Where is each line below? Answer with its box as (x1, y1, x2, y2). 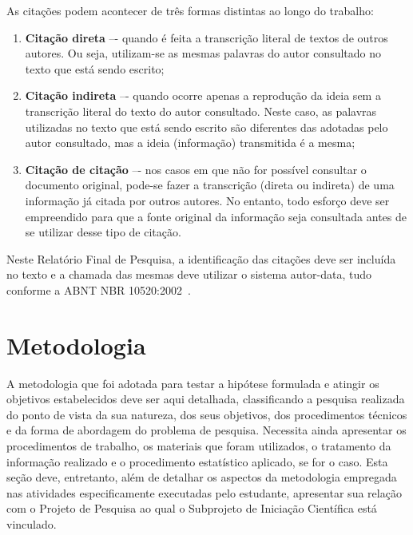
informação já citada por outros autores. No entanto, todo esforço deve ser (25, 192, 390, 208)
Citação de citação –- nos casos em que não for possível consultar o (25, 160, 367, 177)
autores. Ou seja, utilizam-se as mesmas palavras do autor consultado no (25, 45, 381, 61)
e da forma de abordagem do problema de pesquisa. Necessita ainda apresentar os (6, 422, 407, 438)
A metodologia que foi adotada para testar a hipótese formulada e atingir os (6, 374, 379, 391)
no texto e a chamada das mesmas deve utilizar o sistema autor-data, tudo (6, 266, 371, 283)
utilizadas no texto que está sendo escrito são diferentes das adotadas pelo (25, 118, 388, 135)
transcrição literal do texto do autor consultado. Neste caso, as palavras (25, 102, 377, 119)
